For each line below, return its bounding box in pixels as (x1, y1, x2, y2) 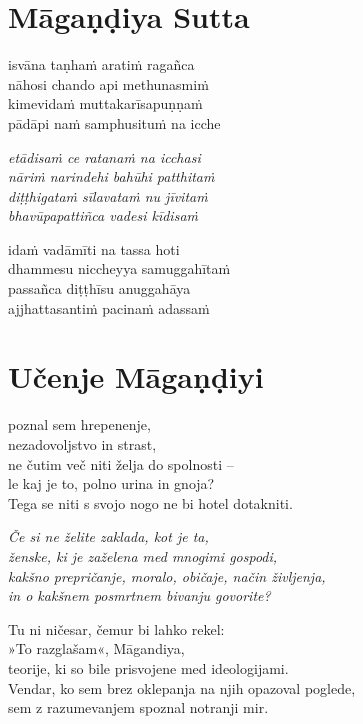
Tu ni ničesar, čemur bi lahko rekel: (8, 618, 225, 639)
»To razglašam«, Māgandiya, (8, 638, 185, 659)
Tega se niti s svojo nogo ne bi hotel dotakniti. (8, 492, 293, 513)
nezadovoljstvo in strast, (8, 433, 157, 454)
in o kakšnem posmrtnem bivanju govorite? (8, 585, 271, 606)
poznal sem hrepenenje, (8, 414, 151, 435)
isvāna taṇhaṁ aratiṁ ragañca (8, 54, 195, 75)
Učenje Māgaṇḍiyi (8, 356, 264, 397)
